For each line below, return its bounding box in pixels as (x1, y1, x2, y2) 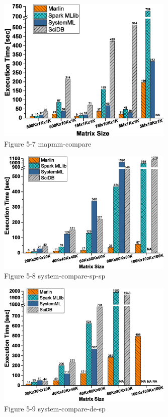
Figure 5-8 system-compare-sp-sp (4, 270, 106, 281)
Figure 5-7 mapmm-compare (4, 138, 92, 149)
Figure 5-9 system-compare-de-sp (4, 403, 106, 413)
